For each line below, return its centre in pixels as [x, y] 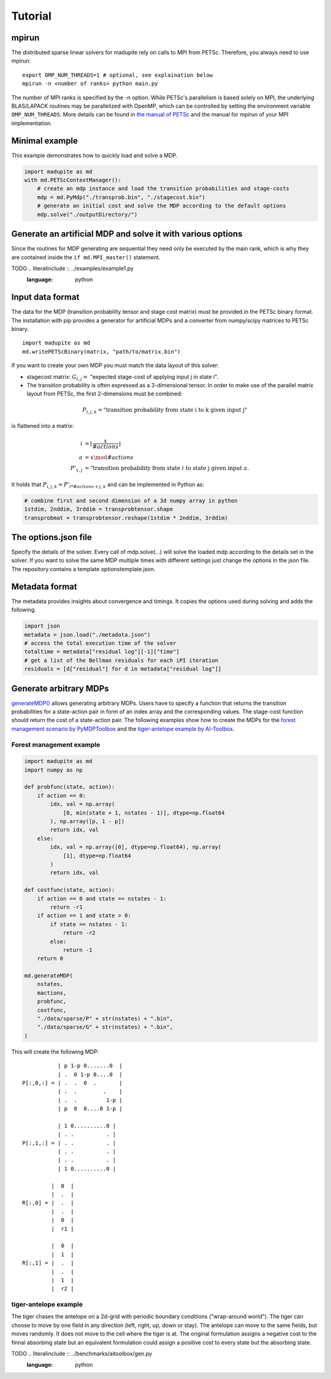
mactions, [52, 993]
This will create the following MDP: [55, 1052]
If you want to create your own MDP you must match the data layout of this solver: [115, 365]
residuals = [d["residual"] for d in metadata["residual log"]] [123, 669]
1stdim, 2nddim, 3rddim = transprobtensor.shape [99, 509]
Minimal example [45, 141]
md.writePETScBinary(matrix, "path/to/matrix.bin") [101, 351]
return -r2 [79, 933]
